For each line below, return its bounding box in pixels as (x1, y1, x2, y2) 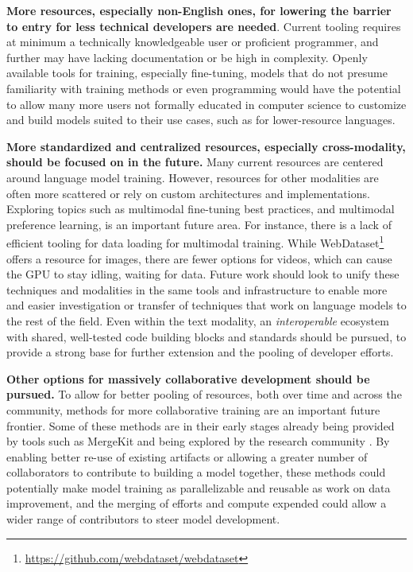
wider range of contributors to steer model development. (6, 511, 280, 527)
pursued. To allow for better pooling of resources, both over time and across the (6, 386, 402, 403)
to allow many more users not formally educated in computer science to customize (6, 95, 407, 112)
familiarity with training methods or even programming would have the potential (6, 80, 401, 96)
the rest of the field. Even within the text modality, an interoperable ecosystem (6, 312, 389, 329)
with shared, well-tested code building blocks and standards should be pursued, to (6, 328, 407, 344)
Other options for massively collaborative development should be (6, 370, 370, 387)
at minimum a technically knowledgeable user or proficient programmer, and (6, 33, 379, 50)
